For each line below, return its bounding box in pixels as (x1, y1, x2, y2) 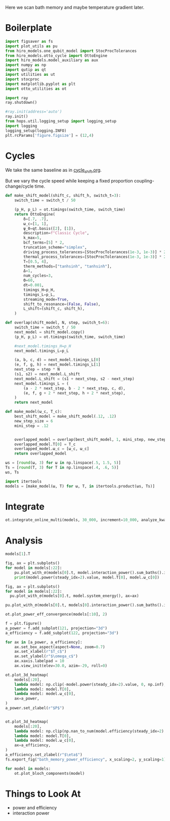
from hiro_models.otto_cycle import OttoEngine (5, 53, 108, 58)
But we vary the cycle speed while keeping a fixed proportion (5, 178, 133, 184)
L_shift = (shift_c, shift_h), (23, 306, 85, 312)
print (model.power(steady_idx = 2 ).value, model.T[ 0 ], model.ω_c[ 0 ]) (14, 574, 159, 580)
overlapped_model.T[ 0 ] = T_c (14, 442, 76, 447)
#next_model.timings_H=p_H (14, 343, 71, 349)
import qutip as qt (5, 67, 47, 73)
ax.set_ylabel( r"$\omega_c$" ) (14, 654, 78, 659)
